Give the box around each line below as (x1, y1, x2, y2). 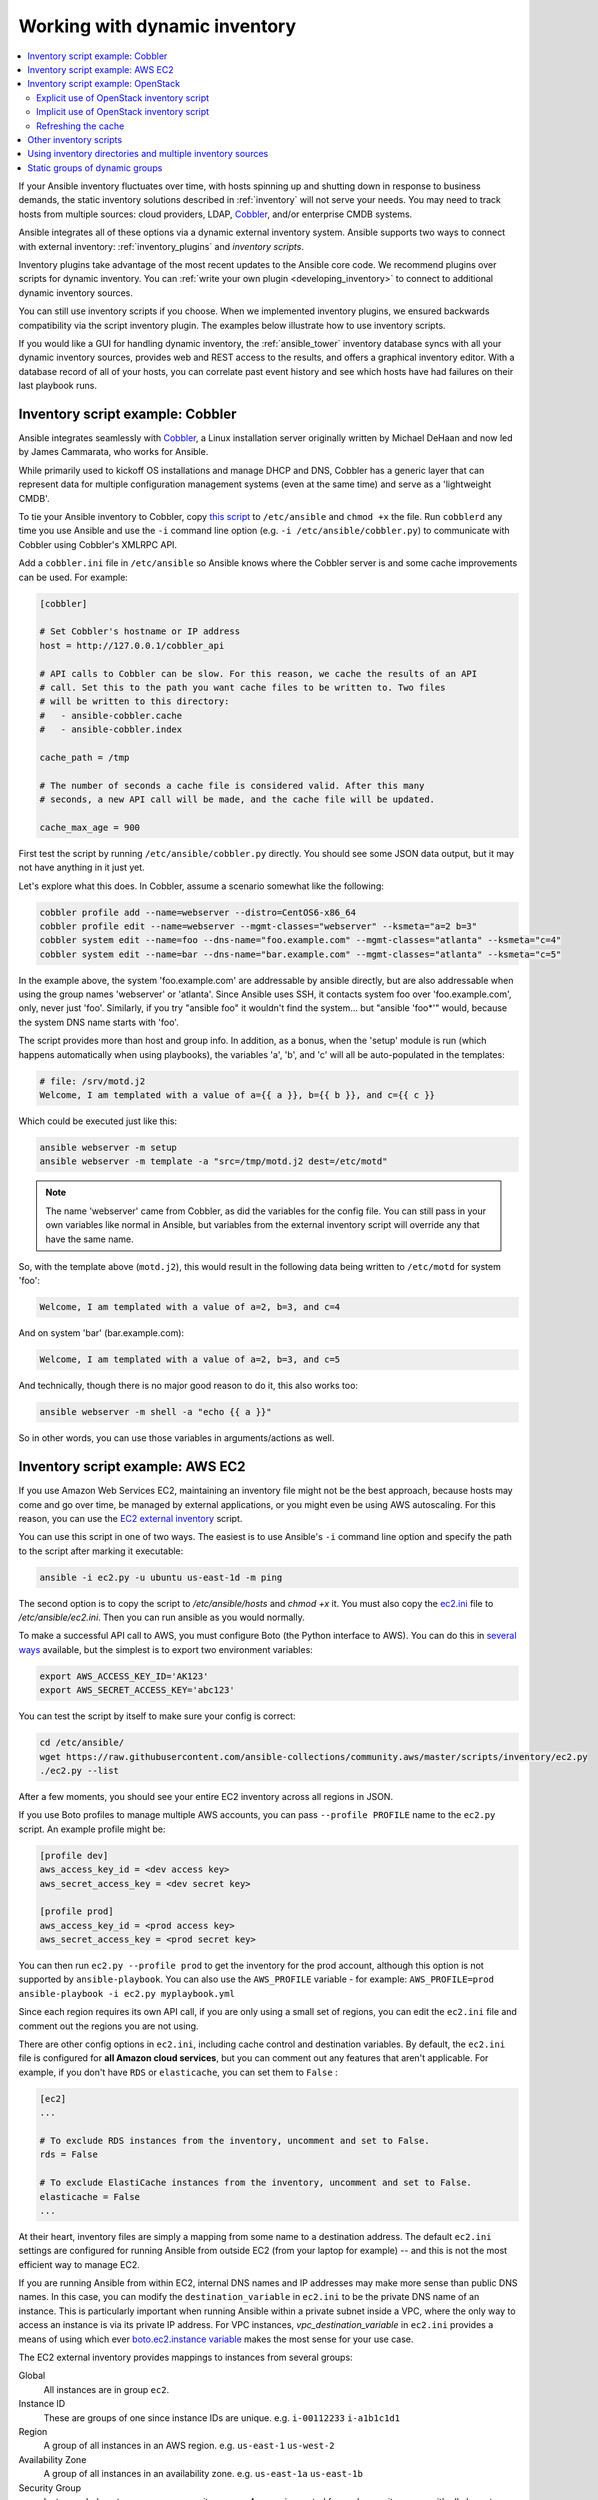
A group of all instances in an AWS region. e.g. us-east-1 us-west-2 (43, 2440, 335, 2452)
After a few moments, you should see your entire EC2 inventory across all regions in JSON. (18, 1790, 394, 1802)
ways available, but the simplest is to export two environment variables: (18, 1643, 314, 1655)
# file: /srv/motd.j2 (39, 1075, 146, 1087)
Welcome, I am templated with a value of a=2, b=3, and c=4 (39, 1301, 341, 1313)
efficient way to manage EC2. (18, 2258, 140, 2270)
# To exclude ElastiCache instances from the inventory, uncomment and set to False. (39, 2177, 472, 2189)
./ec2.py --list (39, 1765, 120, 1776)
